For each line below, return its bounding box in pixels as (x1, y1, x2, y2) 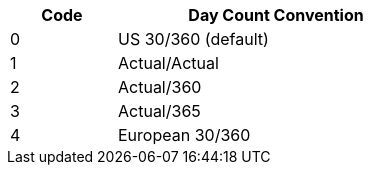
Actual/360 (118, 77, 202, 97)
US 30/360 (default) (118, 29, 269, 49)
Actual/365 (118, 101, 201, 121)
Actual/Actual (118, 53, 219, 73)
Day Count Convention (188, 5, 364, 25)
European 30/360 (118, 125, 251, 145)
